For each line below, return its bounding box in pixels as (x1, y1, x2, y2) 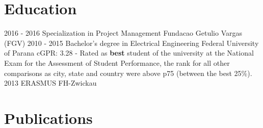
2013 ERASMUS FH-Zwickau (4, 78, 97, 88)
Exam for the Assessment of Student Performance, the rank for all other (4, 57, 230, 68)
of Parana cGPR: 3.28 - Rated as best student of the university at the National (4, 47, 254, 58)
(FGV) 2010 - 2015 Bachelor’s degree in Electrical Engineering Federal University (4, 37, 259, 48)
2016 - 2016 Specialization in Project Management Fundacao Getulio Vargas (4, 28, 242, 38)
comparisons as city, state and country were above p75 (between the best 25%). (4, 67, 252, 78)
